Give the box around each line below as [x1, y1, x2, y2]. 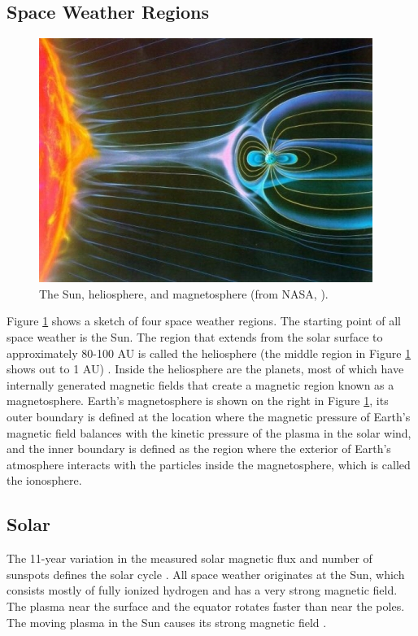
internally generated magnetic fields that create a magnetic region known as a [7, 376, 394, 393]
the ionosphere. [7, 472, 82, 489]
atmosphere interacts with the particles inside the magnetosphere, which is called [7, 455, 411, 473]
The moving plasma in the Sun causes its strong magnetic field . [7, 613, 327, 630]
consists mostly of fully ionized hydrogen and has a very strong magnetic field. [7, 582, 398, 599]
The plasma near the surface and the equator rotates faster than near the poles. [7, 597, 405, 614]
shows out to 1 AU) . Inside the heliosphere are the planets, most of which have [7, 360, 404, 377]
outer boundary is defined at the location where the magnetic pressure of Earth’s [7, 407, 411, 425]
